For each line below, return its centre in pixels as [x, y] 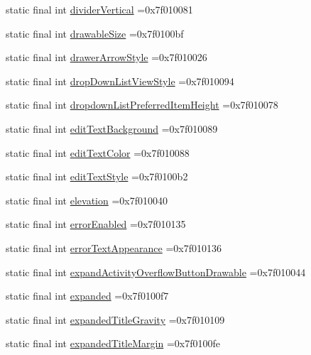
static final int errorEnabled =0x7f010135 [96, 224]
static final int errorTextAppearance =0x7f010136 [114, 247]
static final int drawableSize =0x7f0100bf [95, 33]
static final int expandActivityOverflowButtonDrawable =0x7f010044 [156, 272]
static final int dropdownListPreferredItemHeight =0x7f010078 [142, 105]
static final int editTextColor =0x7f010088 [98, 152]
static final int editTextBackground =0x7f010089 [112, 128]
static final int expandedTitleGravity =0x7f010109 [115, 319]
